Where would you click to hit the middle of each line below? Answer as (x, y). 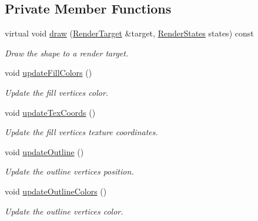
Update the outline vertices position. (69, 171)
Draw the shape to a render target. (67, 53)
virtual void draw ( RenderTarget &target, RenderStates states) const (129, 33)
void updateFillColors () (48, 73)
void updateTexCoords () (50, 112)
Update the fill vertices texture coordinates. (81, 132)
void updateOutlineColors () (56, 191)
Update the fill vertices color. (57, 92)
